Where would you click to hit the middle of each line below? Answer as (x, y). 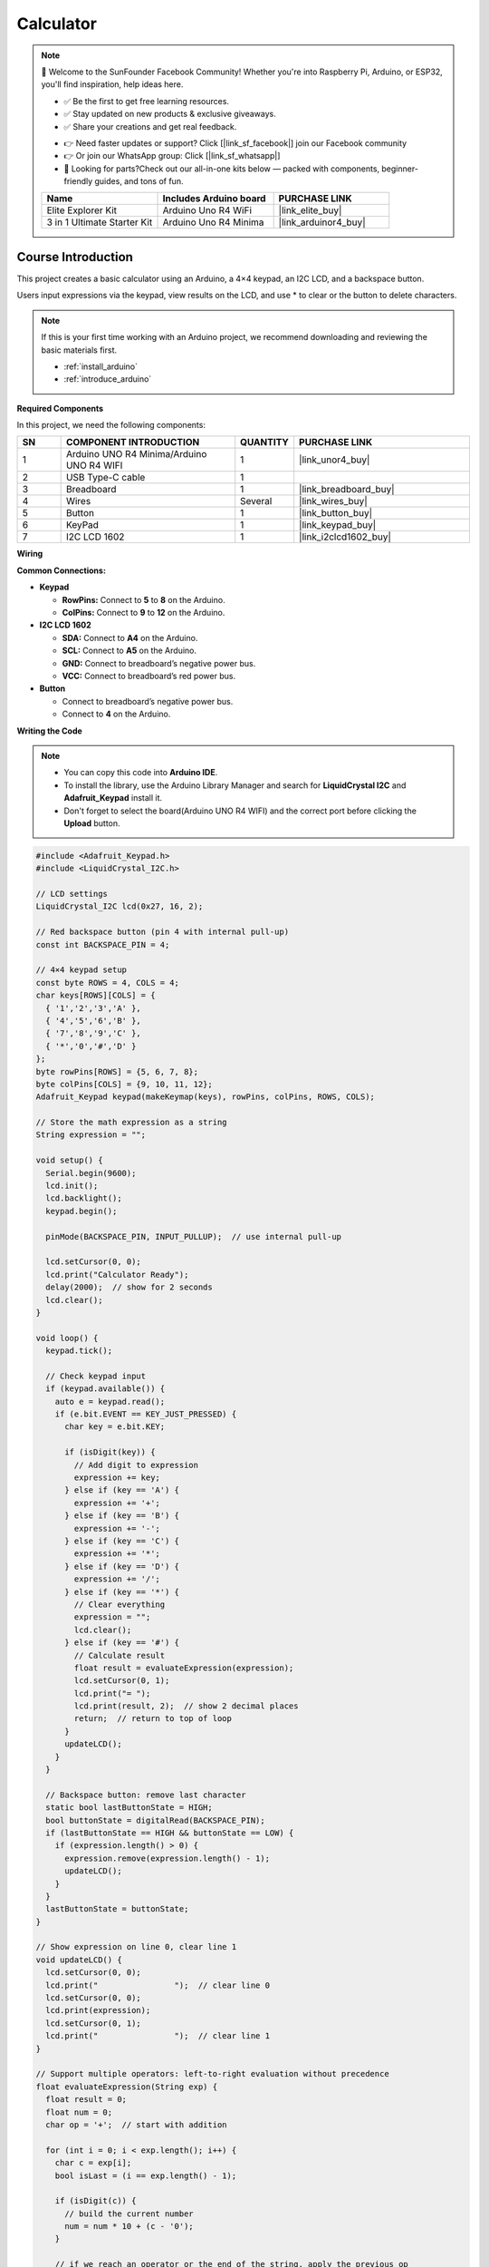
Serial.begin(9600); (91, 1173)
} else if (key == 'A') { (122, 1490)
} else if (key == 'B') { (122, 1516)
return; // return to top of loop (153, 1719)
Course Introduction (75, 257)
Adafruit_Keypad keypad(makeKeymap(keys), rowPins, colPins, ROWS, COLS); (206, 1097)
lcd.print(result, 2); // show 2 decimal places (186, 1706)
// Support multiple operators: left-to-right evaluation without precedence (212, 2074)
